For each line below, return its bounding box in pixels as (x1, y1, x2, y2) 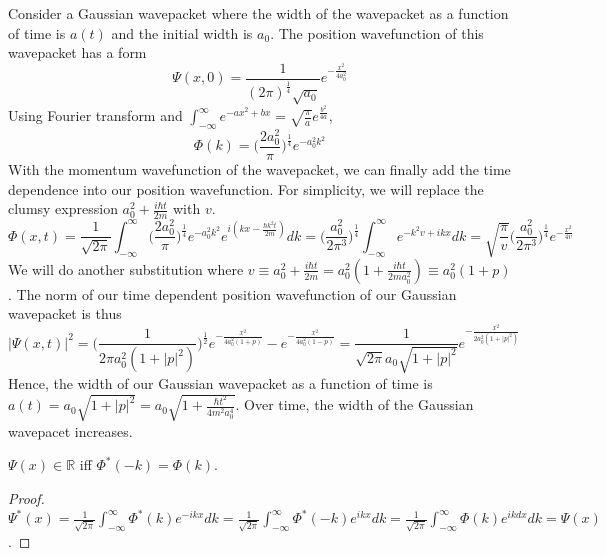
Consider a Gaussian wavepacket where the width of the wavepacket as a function (8, 3, 509, 23)
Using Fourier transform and (8, 105, 183, 125)
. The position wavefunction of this (270, 22, 484, 43)
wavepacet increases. (8, 420, 133, 441)
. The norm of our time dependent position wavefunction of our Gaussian (8, 283, 457, 304)
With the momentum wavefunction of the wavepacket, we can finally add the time (8, 159, 511, 180)
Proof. (8, 487, 45, 508)
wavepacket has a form (8, 42, 147, 63)
